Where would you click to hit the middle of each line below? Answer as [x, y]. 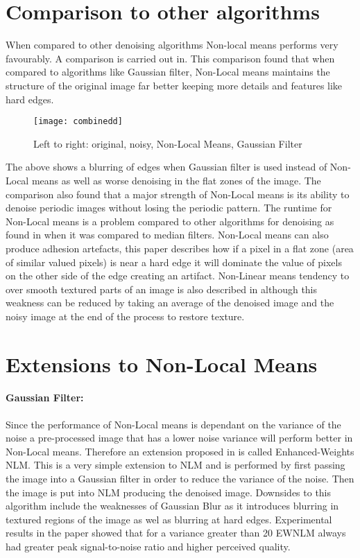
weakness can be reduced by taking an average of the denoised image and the [170, 303]
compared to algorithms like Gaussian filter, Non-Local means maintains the [168, 72]
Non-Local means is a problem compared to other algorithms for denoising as [170, 221]
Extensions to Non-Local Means [162, 364]
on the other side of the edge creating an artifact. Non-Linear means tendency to [178, 276]
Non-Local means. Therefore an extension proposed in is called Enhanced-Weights [180, 451]
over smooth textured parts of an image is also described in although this [162, 289]
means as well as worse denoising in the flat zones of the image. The [176, 180]
